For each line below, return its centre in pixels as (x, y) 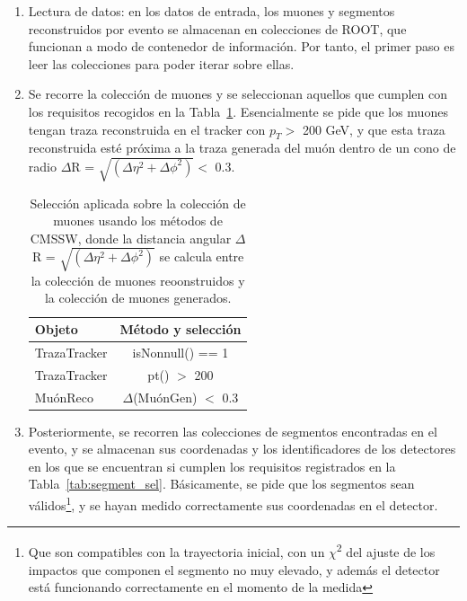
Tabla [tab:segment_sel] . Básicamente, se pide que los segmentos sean (221, 484)
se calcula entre (202, 256)
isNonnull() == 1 (181, 352)
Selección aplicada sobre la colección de (138, 203)
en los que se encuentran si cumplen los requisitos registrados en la (212, 466)
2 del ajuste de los (386, 550)
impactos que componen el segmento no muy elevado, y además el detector (234, 569)
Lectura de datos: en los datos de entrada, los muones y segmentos (211, 11)
